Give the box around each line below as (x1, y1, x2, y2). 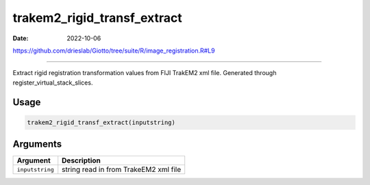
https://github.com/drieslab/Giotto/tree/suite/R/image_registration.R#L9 (12, 46, 215, 55)
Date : (12, 34, 29, 42)
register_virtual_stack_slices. (12, 79, 93, 87)
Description (62, 156, 101, 165)
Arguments (12, 139, 62, 150)
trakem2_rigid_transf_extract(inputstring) (27, 118, 176, 126)
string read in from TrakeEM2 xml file (62, 165, 182, 174)
